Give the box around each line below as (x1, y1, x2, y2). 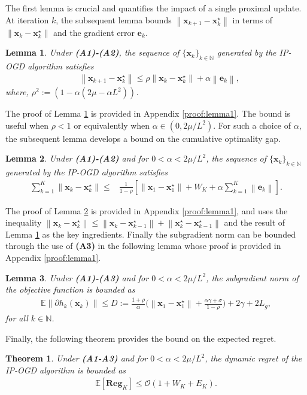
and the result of (224, 216, 285, 229)
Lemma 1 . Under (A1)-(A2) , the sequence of (5, 46, 180, 59)
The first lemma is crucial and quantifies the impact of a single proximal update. (5, 2, 302, 14)
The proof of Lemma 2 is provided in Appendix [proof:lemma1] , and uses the (5, 204, 288, 217)
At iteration (5, 13, 49, 26)
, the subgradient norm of (206, 271, 299, 284)
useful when (5, 118, 49, 131)
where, (5, 86, 29, 98)
